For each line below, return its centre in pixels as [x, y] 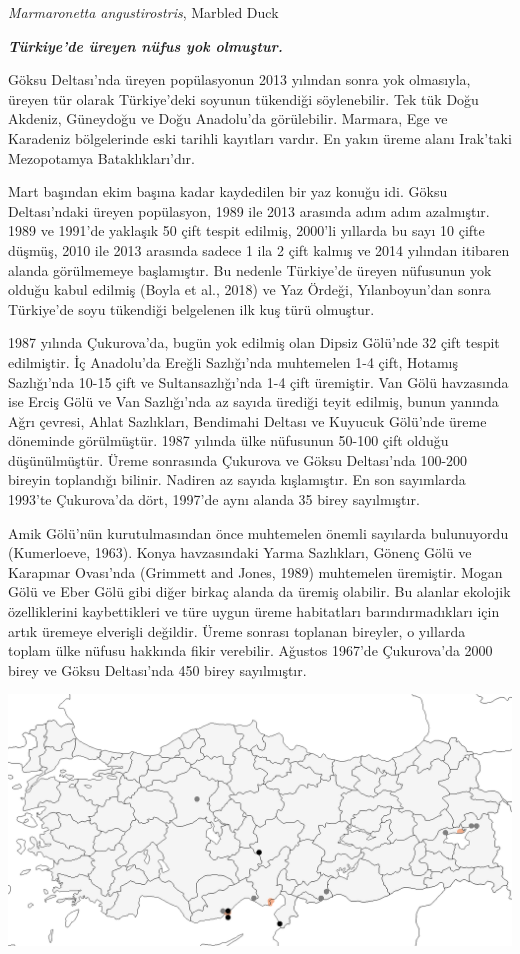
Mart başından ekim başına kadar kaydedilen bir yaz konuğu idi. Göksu [228, 191]
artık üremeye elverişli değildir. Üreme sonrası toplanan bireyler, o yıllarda [237, 630]
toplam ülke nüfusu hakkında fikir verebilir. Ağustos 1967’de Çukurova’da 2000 [250, 650]
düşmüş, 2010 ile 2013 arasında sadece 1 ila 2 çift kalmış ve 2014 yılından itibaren [259, 249]
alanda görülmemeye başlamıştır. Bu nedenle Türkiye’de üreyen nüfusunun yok [250, 269]
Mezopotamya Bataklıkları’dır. [101, 157]
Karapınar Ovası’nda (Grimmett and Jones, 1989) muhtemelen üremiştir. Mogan [255, 571]
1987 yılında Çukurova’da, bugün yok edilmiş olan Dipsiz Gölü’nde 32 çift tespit [254, 342]
